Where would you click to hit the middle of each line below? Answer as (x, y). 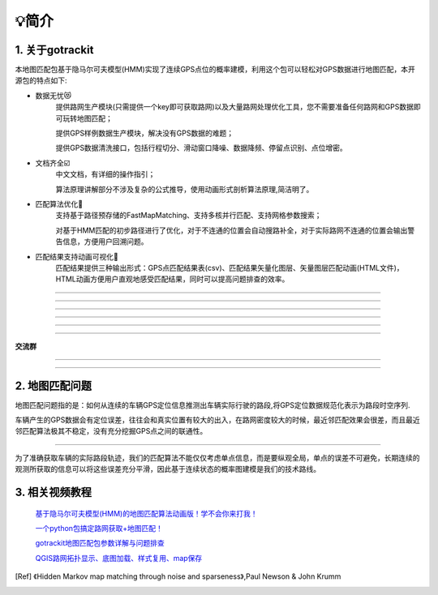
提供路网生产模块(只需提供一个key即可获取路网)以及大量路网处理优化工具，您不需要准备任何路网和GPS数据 (234, 107)
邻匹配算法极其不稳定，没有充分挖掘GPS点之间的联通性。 (111, 431)
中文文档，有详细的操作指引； (105, 174)
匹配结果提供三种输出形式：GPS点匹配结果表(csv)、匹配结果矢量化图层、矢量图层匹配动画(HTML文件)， (230, 268)
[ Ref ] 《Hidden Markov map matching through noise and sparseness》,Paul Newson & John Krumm (178, 576)
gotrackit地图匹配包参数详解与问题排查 (100, 543)
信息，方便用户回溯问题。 (105, 242)
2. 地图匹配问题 (54, 385)
